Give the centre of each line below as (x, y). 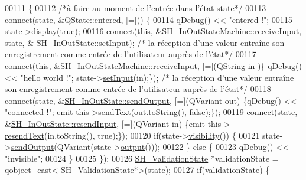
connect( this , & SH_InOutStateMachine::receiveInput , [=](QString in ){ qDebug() (153, 65)
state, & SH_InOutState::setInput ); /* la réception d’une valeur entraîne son (145, 42)
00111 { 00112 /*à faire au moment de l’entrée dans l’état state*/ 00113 (136, 8)
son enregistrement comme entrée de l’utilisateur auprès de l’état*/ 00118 (138, 89)
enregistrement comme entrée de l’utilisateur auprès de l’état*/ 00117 (131, 54)
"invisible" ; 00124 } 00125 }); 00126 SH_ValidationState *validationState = (142, 158)
